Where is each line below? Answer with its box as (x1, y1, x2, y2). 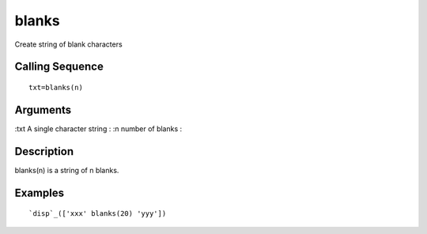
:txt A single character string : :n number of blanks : (14, 123, 183, 134)
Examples (14, 186, 65, 199)
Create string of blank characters (14, 40, 123, 49)
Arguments (14, 103, 72, 116)
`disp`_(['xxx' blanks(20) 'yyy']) (28, 209, 167, 218)
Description (14, 145, 74, 158)
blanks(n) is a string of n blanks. (14, 165, 119, 175)
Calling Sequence (14, 60, 104, 74)
